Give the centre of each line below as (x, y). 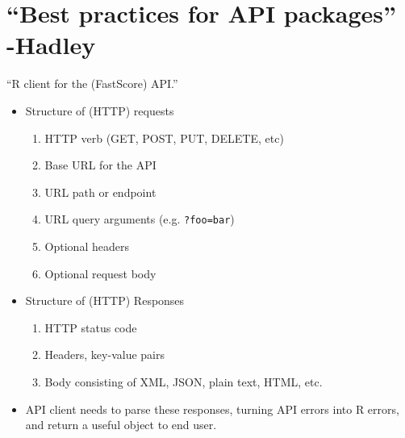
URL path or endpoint (100, 192)
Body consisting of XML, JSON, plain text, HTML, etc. (184, 381)
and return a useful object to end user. (121, 425)
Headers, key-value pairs (104, 355)
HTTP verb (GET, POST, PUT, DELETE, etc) (164, 138)
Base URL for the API (100, 165)
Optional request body (100, 273)
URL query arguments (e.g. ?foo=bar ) (140, 219)
